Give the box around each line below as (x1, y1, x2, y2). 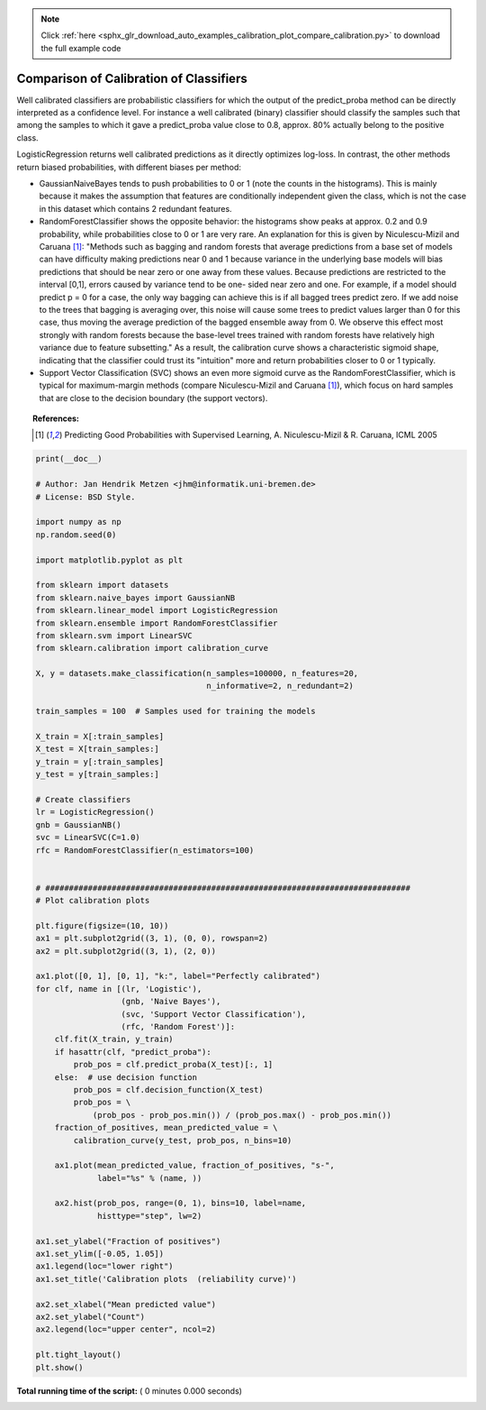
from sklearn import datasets (35, 580, 169, 591)
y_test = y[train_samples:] (35, 769, 159, 780)
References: (32, 413, 80, 424)
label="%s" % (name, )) (97, 1173, 202, 1183)
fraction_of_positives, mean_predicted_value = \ (54, 1122, 278, 1133)
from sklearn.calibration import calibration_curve (35, 643, 269, 654)
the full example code (40, 42, 121, 53)
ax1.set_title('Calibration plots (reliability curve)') (35, 1274, 297, 1284)
